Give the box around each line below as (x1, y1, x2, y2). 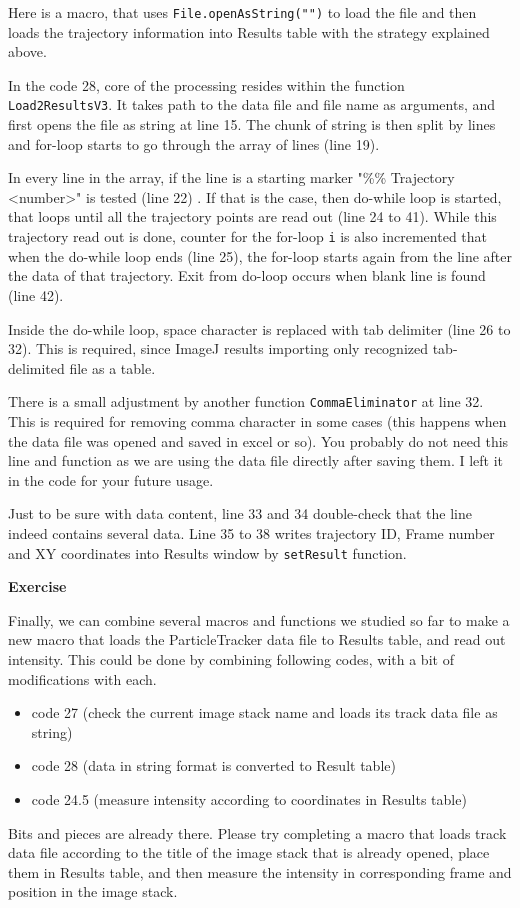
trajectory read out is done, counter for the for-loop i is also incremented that (8, 226, 488, 247)
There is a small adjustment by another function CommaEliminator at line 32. (8, 391, 484, 412)
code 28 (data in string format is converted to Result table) (31, 755, 396, 776)
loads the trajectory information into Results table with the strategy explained (8, 21, 490, 42)
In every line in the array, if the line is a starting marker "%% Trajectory (8, 167, 455, 188)
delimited (8, 357, 65, 378)
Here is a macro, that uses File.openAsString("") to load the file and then (8, 2, 477, 22)
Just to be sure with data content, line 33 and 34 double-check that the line (8, 503, 472, 524)
